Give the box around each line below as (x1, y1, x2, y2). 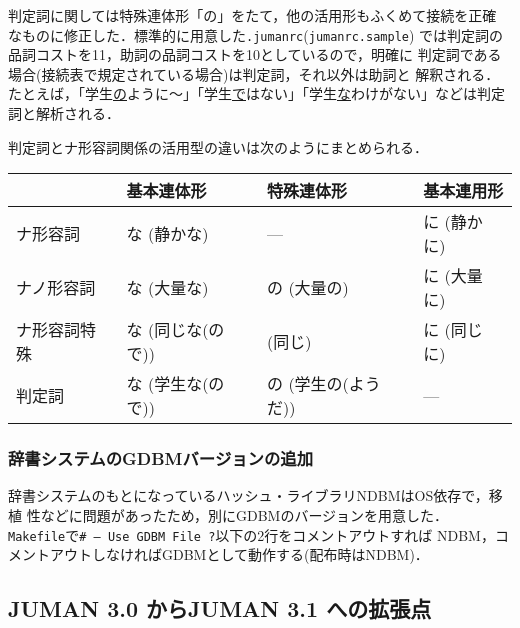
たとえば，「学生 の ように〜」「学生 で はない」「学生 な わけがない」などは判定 (8, 83, 505, 104)
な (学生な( (126, 372, 209, 396)
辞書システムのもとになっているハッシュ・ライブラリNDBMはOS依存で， (8, 485, 489, 506)
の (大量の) (267, 276, 349, 300)
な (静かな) (126, 222, 209, 246)
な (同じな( (126, 318, 209, 342)
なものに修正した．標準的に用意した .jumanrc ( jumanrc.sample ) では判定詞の (8, 24, 504, 45)
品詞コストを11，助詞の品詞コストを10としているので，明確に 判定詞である (8, 44, 502, 65)
